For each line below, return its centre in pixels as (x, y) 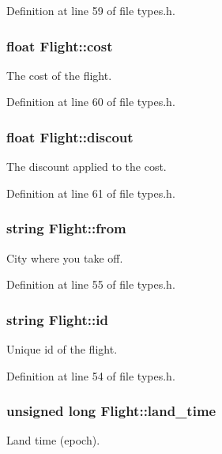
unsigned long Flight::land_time (111, 411)
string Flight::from (66, 228)
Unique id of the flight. (62, 349)
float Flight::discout (70, 136)
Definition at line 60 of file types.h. (91, 102)
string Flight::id (57, 319)
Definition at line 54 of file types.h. (91, 375)
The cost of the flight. (59, 75)
